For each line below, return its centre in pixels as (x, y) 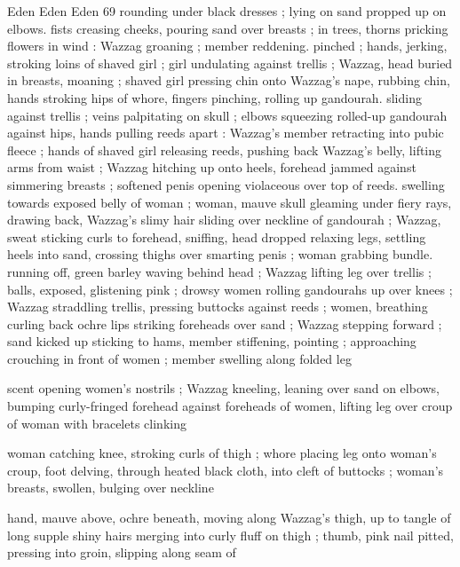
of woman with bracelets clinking (97, 423)
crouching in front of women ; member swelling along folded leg (179, 358)
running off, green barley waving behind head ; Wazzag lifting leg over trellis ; (219, 271)
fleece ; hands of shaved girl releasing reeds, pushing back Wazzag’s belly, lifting (225, 150)
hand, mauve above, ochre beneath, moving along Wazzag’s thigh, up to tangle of (229, 518)
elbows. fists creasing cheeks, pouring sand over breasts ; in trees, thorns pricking (228, 28)
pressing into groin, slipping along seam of (122, 552)
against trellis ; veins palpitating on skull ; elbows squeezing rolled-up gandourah (227, 115)
